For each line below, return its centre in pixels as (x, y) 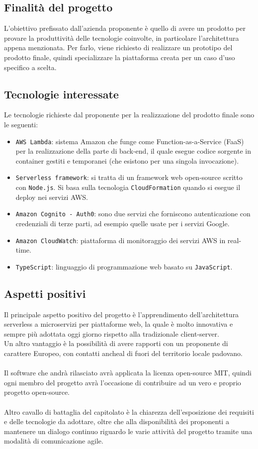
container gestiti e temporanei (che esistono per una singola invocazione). (127, 160)
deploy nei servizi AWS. (52, 197)
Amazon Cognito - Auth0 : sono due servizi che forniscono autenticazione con (133, 214)
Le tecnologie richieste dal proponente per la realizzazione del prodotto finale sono (129, 115)
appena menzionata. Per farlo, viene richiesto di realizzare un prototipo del (118, 47)
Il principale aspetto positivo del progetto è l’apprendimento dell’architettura (122, 314)
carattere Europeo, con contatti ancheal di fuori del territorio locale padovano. (124, 353)
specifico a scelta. (30, 67)
